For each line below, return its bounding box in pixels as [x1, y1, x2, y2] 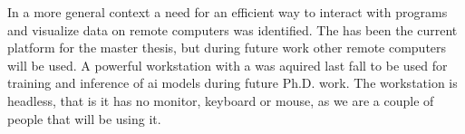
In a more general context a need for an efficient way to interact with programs [7, 3, 448, 21]
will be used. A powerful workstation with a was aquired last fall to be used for [7, 55, 448, 74]
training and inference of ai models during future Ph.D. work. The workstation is [7, 73, 458, 92]
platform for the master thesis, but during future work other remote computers [7, 38, 447, 57]
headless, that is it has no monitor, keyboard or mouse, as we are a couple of [7, 91, 434, 110]
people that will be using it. [7, 109, 161, 128]
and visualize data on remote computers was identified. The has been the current [7, 20, 458, 39]
